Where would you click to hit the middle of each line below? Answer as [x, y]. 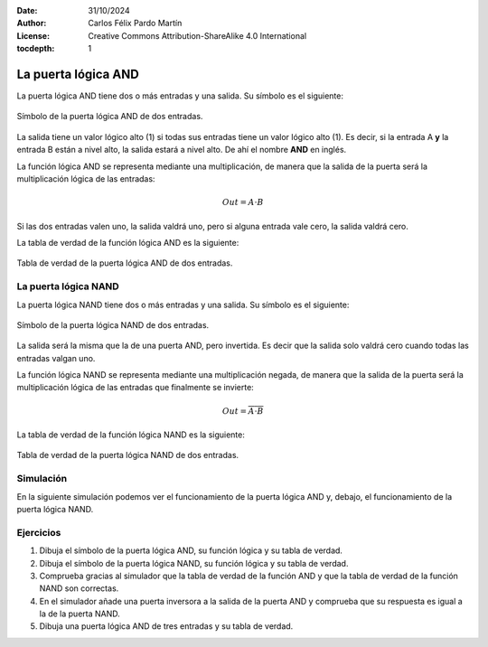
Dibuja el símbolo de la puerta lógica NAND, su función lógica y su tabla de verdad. [194, 563]
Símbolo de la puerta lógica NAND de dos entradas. [113, 324]
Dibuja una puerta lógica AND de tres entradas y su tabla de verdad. [166, 626]
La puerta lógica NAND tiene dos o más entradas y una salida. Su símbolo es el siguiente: [183, 305]
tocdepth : [36, 49]
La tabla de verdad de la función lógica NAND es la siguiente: [131, 435]
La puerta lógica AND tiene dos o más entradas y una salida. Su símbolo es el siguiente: [180, 96]
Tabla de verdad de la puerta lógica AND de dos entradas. [125, 263]
